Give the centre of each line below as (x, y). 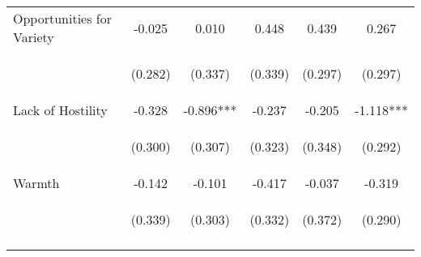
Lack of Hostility (60, 110)
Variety (34, 37)
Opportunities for (63, 18)
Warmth (36, 183)
